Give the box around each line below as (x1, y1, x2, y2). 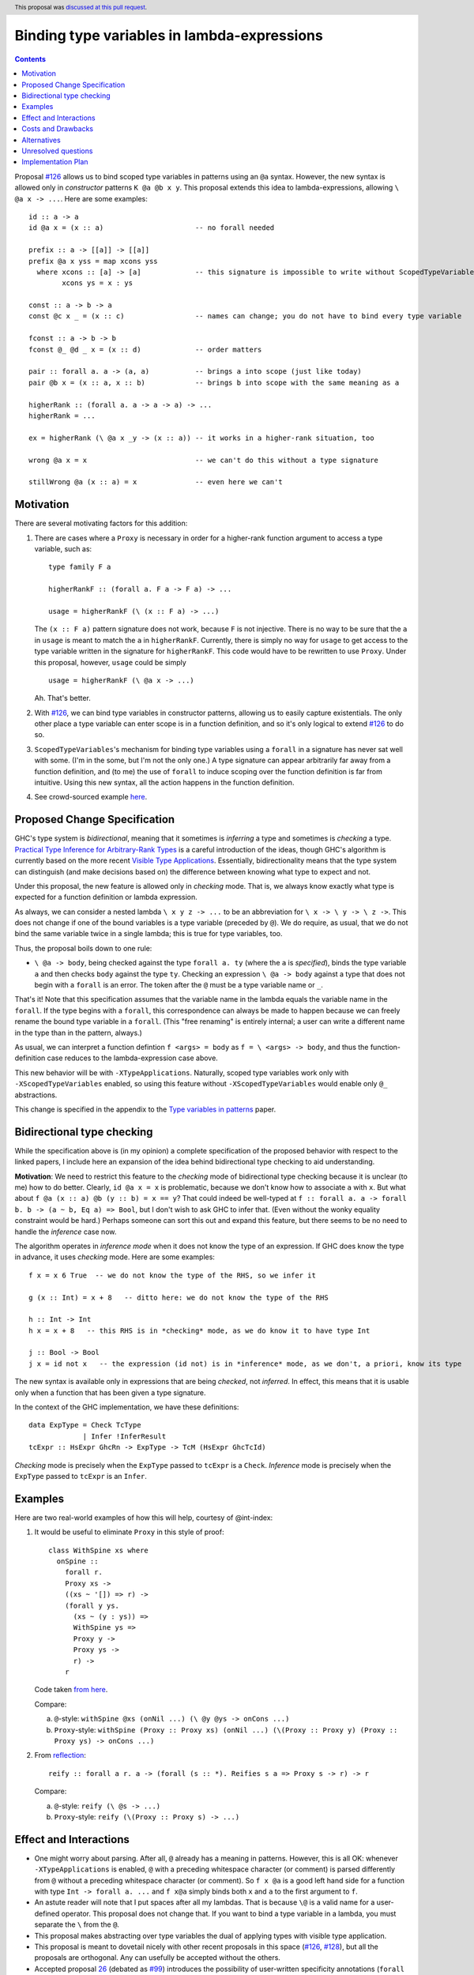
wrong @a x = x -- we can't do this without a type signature (28, 455, 379, 465)
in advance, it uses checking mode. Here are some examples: (14, 1252, 215, 1262)
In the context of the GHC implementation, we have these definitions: (14, 1402, 239, 1412)
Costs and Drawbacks (21, 124, 94, 134)
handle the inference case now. (14, 1227, 117, 1236)
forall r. (64, 1568, 103, 1577)
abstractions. (14, 1090, 58, 1100)
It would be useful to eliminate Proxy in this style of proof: (34, 1527, 224, 1537)
